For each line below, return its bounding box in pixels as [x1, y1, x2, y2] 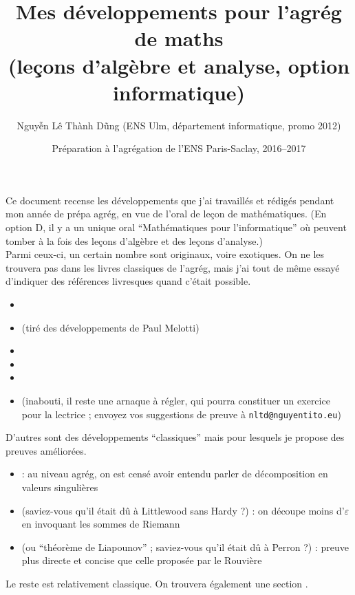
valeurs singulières [21, 480, 98, 495]
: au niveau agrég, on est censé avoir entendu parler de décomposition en [21, 466, 328, 481]
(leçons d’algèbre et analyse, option [8, 51, 350, 79]
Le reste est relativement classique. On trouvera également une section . [6, 576, 308, 590]
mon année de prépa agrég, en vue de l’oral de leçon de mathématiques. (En [6, 206, 327, 221]
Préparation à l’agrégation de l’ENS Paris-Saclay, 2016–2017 [52, 141, 306, 155]
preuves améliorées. [6, 443, 87, 457]
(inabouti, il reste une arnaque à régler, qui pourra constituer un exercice [21, 393, 330, 407]
